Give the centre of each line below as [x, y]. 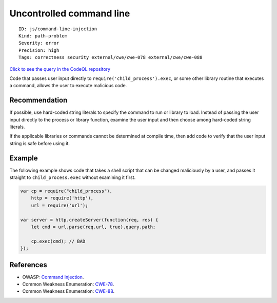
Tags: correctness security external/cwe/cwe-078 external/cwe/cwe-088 [111, 57]
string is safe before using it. [40, 143]
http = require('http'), [62, 198]
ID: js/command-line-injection [58, 29]
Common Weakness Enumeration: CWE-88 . [68, 291]
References [28, 265]
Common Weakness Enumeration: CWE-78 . [68, 284]
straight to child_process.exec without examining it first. [73, 177]
